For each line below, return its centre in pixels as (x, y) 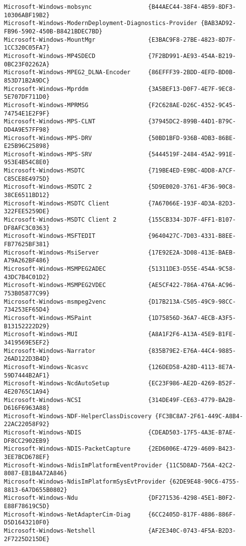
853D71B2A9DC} (27, 80)
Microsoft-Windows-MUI (41, 334)
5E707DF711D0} (27, 97)
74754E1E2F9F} (27, 113)
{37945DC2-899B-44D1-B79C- (192, 122)
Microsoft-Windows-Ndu (41, 498)
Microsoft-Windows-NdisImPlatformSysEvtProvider (85, 482)
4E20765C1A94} (27, 391)
